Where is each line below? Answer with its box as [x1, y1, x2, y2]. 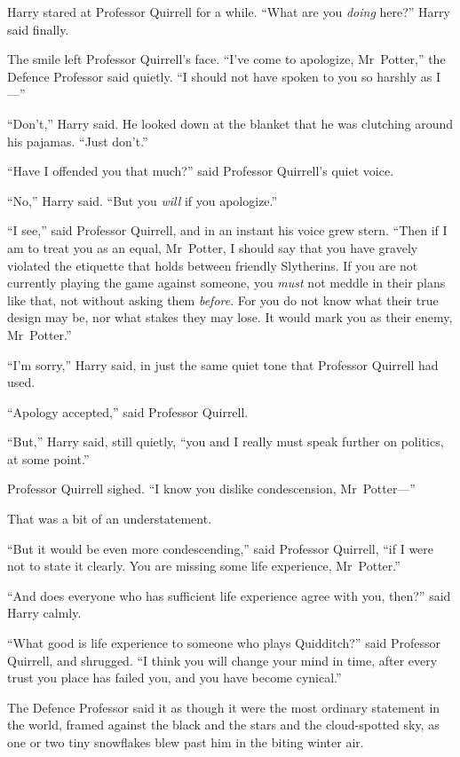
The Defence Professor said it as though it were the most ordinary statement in [7, 698, 440, 716]
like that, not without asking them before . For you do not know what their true [7, 290, 439, 309]
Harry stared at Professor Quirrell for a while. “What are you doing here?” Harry [7, 3, 450, 20]
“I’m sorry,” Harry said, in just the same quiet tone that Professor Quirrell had [7, 355, 439, 374]
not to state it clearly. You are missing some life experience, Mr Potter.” [7, 556, 401, 575]
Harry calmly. [7, 603, 82, 622]
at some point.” [7, 449, 90, 468]
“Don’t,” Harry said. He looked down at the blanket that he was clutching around [7, 114, 454, 132]
